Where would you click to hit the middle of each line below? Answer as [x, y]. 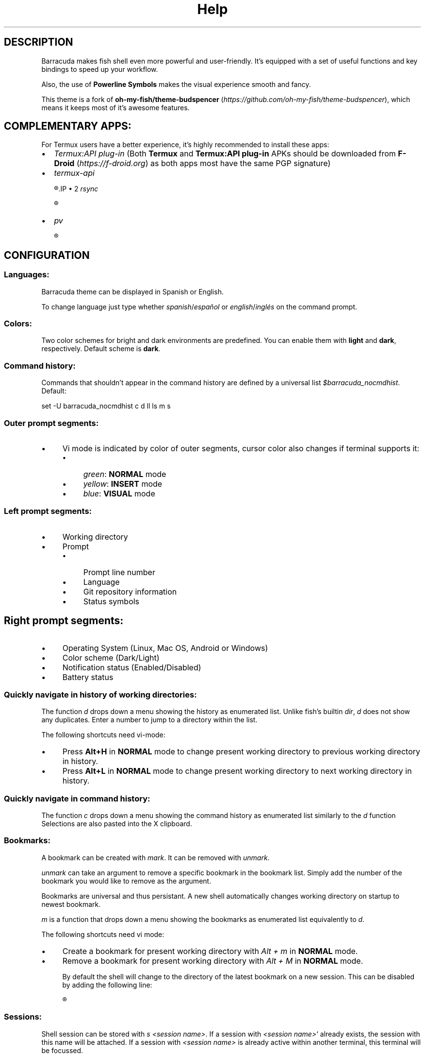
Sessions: [23, 1017]
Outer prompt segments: [51, 423]
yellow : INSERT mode [123, 484]
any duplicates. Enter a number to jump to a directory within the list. [149, 720]
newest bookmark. [71, 904]
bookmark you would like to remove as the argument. [126, 881]
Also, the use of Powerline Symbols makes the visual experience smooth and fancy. [176, 84]
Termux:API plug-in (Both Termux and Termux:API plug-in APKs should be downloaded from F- [230, 154]
